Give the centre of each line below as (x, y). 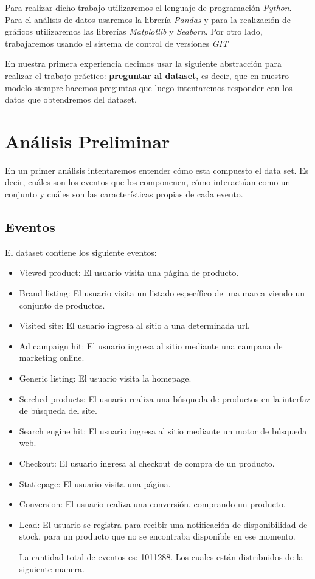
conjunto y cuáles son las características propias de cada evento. (124, 194)
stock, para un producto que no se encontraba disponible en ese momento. (157, 536)
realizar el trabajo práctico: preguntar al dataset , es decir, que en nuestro (147, 75)
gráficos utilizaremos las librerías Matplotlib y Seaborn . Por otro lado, (134, 31)
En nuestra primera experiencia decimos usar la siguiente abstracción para (144, 63)
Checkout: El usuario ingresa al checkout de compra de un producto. (147, 463)
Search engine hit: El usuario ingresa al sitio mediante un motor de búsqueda (163, 430)
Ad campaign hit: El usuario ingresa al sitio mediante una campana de (151, 345)
